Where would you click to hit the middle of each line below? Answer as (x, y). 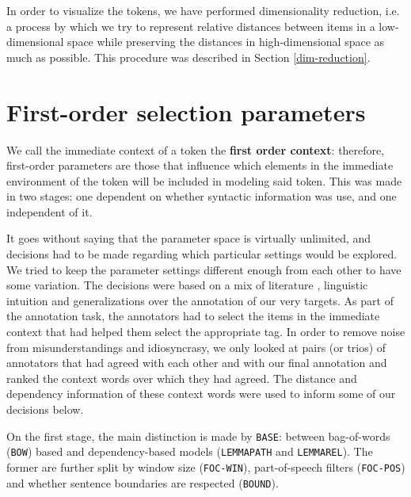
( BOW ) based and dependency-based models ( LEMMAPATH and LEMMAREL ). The (190, 451)
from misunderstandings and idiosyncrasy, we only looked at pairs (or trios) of (196, 347)
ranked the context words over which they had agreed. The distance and (182, 378)
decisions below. (45, 409)
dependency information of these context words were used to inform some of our (201, 394)
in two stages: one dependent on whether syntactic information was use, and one (202, 196)
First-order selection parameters (186, 111)
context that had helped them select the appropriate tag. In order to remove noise (206, 332)
